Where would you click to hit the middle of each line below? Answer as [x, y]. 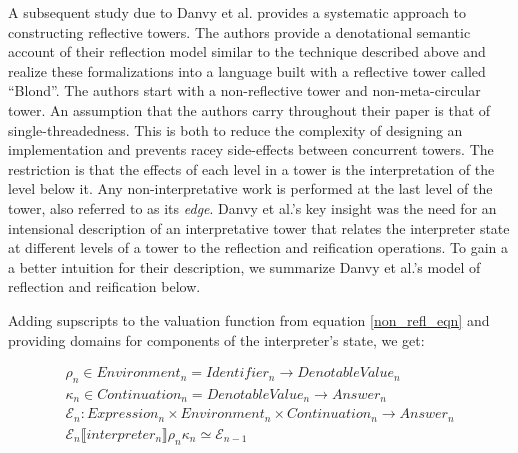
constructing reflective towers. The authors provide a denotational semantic [239, 31]
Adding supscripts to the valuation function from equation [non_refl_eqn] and [249, 319]
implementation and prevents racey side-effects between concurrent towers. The [251, 149]
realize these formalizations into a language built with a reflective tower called [247, 70]
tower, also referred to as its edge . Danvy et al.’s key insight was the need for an [252, 207]
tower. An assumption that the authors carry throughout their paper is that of [249, 109]
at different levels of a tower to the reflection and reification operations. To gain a [258, 247]
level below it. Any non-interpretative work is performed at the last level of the [250, 188]
